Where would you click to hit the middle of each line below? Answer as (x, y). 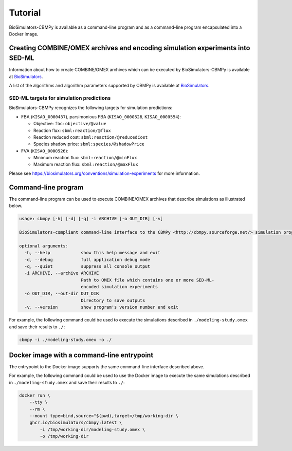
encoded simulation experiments (119, 287)
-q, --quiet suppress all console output (87, 266)
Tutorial (25, 13)
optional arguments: (44, 246)
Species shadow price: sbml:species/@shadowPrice (89, 144)
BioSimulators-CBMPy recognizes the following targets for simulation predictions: (91, 108)
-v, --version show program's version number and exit (101, 307)
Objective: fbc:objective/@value (70, 124)
